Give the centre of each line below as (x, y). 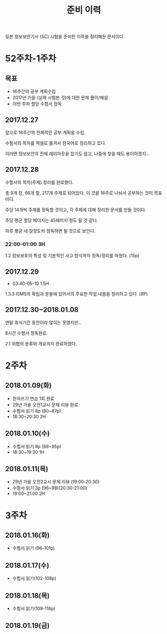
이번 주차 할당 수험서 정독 (37, 104)
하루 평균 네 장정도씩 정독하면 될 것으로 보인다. (50, 231)
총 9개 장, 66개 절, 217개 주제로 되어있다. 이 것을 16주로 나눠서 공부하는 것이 (79, 193)
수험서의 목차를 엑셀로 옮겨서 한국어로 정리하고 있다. (56, 143)
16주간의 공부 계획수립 (34, 91)
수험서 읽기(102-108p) (34, 578)
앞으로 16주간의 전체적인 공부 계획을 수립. (45, 132)
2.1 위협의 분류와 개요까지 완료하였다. (41, 343)
